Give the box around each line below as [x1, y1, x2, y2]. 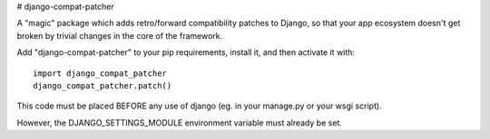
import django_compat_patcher [33, 68, 168, 79]
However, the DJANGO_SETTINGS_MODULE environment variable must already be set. [16, 117, 342, 128]
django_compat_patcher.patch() [33, 80, 172, 90]
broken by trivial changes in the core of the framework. [16, 30, 223, 41]
